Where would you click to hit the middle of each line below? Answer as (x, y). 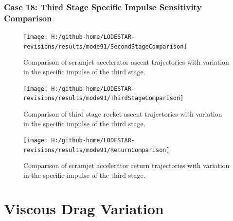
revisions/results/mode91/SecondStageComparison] (105, 46)
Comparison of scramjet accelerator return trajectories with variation (126, 165)
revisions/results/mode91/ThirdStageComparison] (104, 98)
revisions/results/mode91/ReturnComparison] (97, 150)
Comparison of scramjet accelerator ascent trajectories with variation (126, 62)
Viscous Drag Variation (84, 208)
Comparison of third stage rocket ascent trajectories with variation (123, 113)
